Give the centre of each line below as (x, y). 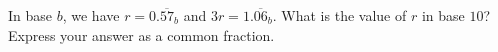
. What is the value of (339, 15)
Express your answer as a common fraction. (141, 34)
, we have (91, 15)
